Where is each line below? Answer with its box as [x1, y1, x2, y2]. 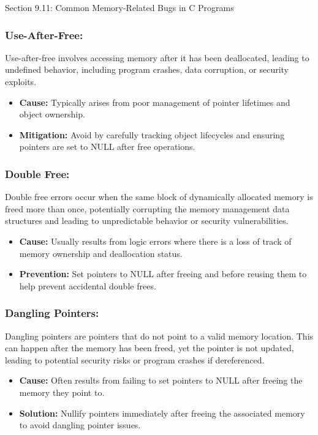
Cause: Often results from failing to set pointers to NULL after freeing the [19, 374, 303, 387]
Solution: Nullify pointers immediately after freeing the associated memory [19, 406, 305, 419]
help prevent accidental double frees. [19, 279, 156, 292]
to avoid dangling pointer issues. [19, 418, 141, 431]
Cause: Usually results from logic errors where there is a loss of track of [19, 234, 292, 247]
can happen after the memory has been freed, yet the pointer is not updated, [5, 341, 294, 354]
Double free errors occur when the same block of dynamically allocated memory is [5, 190, 313, 203]
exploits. [5, 75, 37, 87]
